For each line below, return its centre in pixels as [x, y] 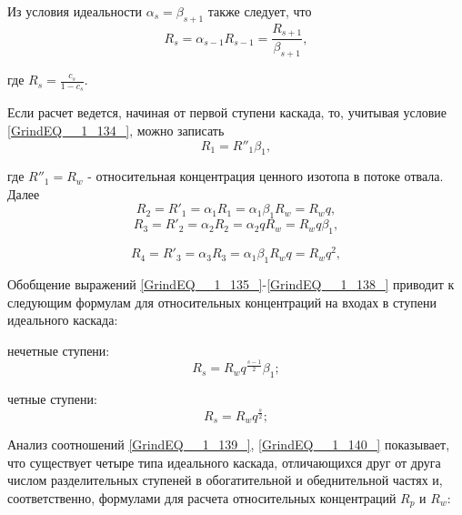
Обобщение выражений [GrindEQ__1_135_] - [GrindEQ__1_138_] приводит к [231, 283]
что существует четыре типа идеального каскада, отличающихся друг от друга [224, 462]
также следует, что [260, 11]
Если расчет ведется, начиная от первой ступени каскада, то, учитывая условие [227, 112]
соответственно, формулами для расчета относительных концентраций [202, 497]
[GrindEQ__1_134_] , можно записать [116, 130]
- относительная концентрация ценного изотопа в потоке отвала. [266, 176]
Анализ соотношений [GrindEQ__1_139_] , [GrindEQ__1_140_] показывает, [229, 444]
